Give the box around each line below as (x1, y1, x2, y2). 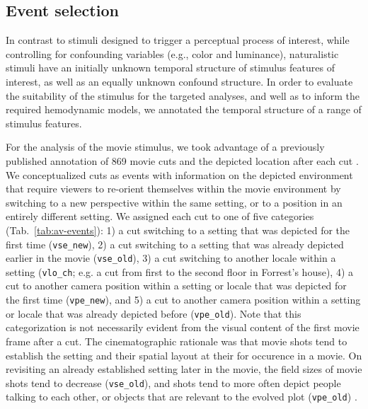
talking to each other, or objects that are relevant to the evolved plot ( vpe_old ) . (6, 389, 357, 404)
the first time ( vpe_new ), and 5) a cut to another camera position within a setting (6, 292, 361, 307)
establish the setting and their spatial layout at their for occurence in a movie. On (6, 347, 362, 362)
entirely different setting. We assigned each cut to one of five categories (6, 209, 314, 224)
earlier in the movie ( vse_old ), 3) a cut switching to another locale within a (6, 250, 336, 265)
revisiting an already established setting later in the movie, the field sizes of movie (6, 362, 362, 376)
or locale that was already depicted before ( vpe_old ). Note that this (6, 306, 301, 321)
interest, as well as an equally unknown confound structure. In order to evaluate (6, 74, 353, 88)
